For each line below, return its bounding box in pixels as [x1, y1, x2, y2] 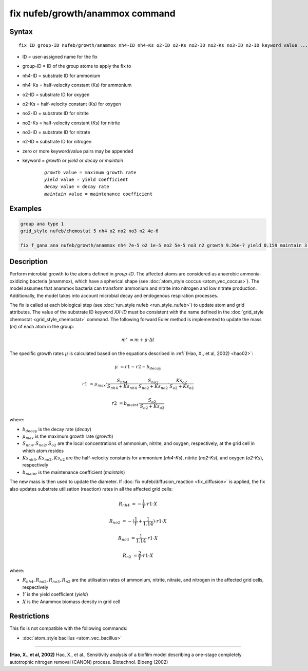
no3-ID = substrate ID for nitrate [22, 129, 90, 136]
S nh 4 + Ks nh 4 [107, 383, 137, 390]
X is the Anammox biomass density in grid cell [22, 599, 121, 605]
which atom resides [22, 448, 64, 454]
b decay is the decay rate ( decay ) [22, 426, 92, 434]
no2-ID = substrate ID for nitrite [22, 110, 89, 117]
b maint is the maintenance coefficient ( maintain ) [22, 469, 125, 476]
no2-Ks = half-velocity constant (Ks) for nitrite [22, 120, 121, 126]
